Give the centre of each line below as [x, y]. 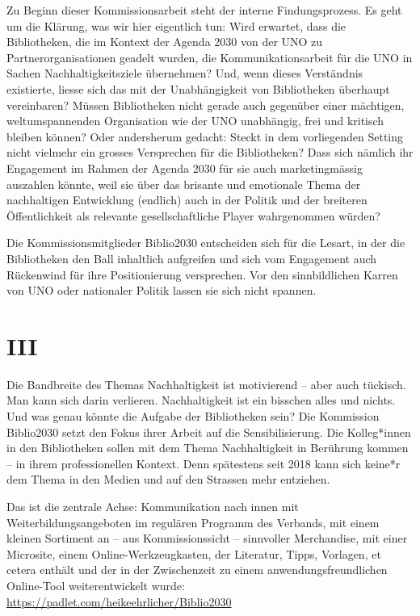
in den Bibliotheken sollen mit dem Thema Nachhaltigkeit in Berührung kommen [208, 448]
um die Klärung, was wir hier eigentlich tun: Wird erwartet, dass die [176, 25]
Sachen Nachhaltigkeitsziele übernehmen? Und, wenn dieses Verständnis [185, 73]
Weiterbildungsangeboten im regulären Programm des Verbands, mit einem [193, 522]
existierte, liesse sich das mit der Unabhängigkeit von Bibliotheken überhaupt [198, 88]
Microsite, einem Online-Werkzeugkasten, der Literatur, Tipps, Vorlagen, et [194, 553]
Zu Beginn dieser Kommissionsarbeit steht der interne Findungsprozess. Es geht [204, 10]
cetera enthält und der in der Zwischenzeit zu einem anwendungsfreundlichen [197, 570]
